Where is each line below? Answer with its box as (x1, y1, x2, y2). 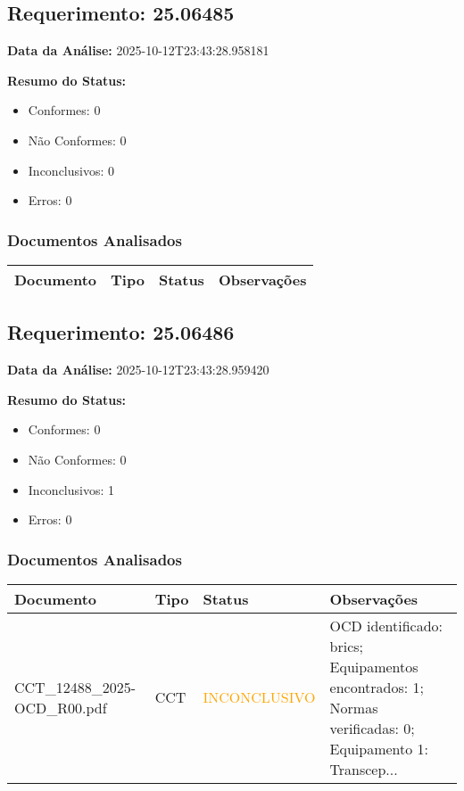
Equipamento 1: (329, 737, 429, 759)
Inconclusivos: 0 (28, 161, 115, 179)
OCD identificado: (329, 614, 443, 636)
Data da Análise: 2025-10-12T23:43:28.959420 (7, 360, 269, 379)
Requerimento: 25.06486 (7, 318, 235, 346)
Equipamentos (329, 655, 418, 677)
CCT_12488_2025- (14, 676, 136, 697)
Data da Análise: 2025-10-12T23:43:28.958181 (7, 41, 269, 60)
